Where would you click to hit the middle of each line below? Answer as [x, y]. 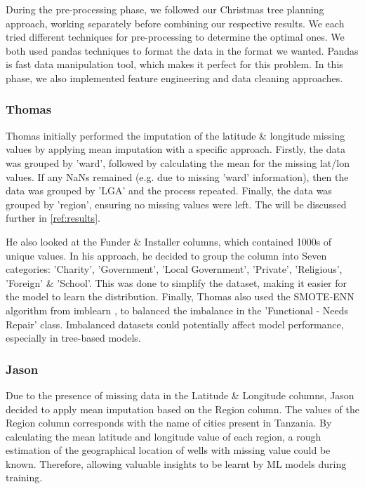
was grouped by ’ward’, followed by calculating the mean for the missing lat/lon [178, 162]
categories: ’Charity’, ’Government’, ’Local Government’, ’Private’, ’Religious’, [174, 269]
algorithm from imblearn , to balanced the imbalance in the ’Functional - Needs [177, 310]
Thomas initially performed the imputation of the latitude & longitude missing [175, 135]
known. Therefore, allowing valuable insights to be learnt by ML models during [176, 463]
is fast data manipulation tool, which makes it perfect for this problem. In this [174, 64]
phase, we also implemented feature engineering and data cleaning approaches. [174, 78]
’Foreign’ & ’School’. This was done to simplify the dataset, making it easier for [177, 282]
